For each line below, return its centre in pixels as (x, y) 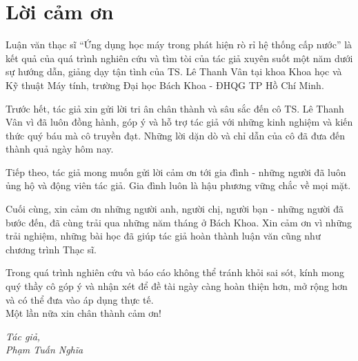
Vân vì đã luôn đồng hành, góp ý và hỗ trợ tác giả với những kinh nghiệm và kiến (179, 122)
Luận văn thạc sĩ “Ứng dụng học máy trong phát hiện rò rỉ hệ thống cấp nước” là (179, 45)
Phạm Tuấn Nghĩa (44, 350)
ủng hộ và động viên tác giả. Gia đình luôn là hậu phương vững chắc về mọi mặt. (178, 185)
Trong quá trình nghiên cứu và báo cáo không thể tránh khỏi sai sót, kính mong (175, 272)
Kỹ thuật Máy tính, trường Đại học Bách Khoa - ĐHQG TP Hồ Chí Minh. (165, 85)
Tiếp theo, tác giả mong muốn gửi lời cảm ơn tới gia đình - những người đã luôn (176, 172)
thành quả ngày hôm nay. (60, 149)
